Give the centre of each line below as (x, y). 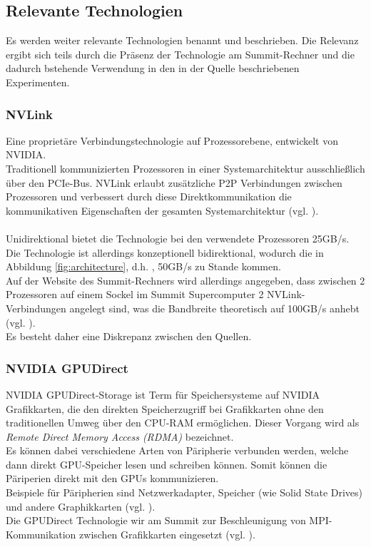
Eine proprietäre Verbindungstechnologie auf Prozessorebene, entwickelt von (172, 140)
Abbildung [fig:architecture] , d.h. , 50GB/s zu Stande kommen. (143, 266)
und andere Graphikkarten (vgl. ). (81, 506)
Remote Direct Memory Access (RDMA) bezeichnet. (120, 436)
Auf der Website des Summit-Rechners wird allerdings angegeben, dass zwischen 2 (185, 280)
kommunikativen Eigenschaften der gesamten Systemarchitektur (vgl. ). (162, 210)
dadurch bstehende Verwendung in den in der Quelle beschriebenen (153, 68)
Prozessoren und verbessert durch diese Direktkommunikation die (149, 196)
